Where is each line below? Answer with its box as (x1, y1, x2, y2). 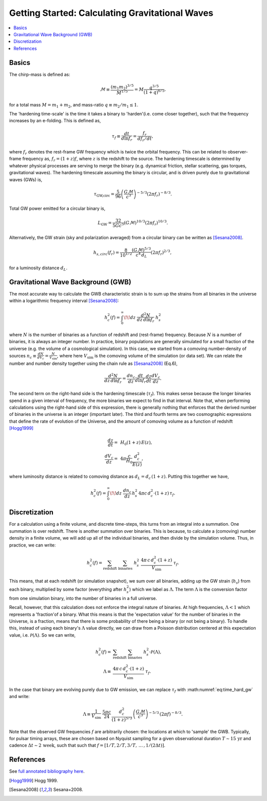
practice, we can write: (9, 542, 56, 548)
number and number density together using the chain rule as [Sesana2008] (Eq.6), (9, 360, 178, 366)
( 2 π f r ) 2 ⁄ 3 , (151, 249, 172, 256)
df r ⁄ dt (137, 136, 152, 143)
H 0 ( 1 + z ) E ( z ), (120, 440, 152, 447)
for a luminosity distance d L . (9, 265, 68, 272)
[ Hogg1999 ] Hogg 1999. (9, 777, 58, 783)
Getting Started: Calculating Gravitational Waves (9, 7, 214, 18)
